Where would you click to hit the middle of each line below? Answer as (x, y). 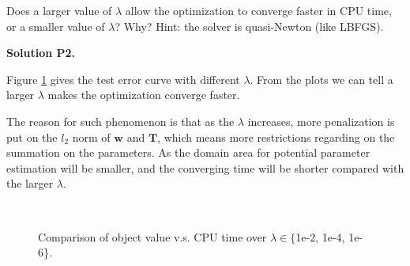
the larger (30, 183)
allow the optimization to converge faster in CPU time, (258, 10)
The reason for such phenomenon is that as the (120, 121)
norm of (91, 137)
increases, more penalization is (321, 121)
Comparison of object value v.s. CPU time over (152, 236)
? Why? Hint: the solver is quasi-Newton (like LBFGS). (249, 26)
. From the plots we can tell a (322, 79)
